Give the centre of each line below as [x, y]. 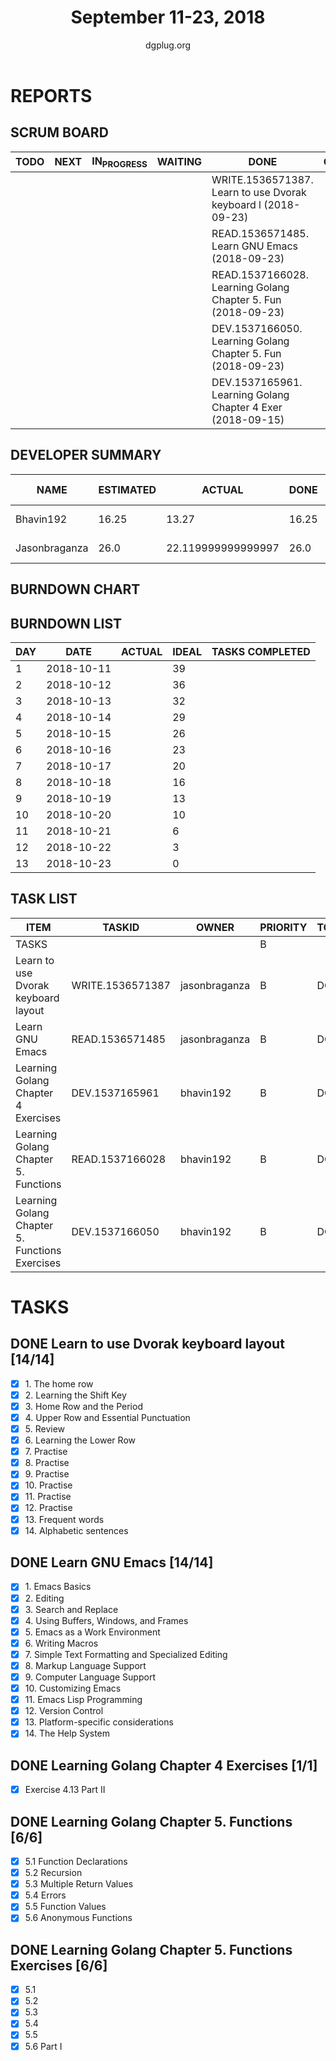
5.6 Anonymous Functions [78, 1918]
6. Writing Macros [61, 1643]
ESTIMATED [127, 489]
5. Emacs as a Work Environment [92, 1632]
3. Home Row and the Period [83, 1406]
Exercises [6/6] [59, 1965]
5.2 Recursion [53, 1873]
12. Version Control [64, 1711]
